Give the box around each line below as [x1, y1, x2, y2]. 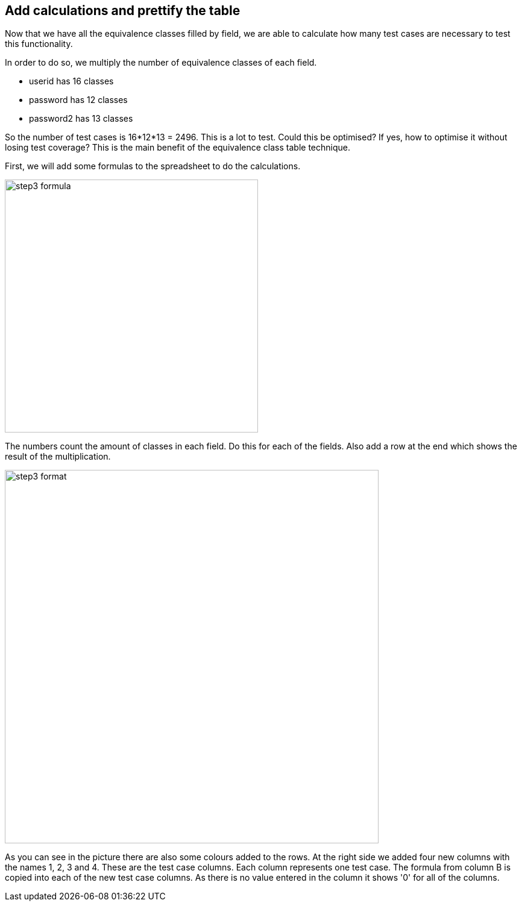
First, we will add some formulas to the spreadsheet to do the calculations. [5, 161, 301, 172]
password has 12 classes [29, 95, 128, 105]
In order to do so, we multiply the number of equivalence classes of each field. [5, 57, 317, 68]
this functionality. [5, 39, 73, 49]
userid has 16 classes [29, 76, 114, 87]
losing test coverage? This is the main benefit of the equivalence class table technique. [5, 142, 351, 153]
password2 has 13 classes [29, 113, 133, 124]
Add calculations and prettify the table [5, 3, 241, 18]
